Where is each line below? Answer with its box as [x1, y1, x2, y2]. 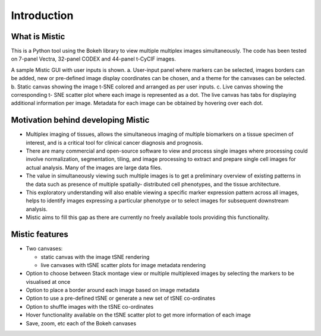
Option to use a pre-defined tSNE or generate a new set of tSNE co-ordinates [26, 294, 216, 302]
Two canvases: [26, 245, 63, 252]
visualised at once [26, 278, 71, 285]
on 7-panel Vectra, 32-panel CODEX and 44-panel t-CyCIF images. [11, 55, 177, 62]
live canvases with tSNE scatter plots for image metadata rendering [40, 261, 206, 268]
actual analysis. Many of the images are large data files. [26, 164, 163, 171]
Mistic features [11, 229, 68, 240]
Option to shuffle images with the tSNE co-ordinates [26, 303, 154, 310]
